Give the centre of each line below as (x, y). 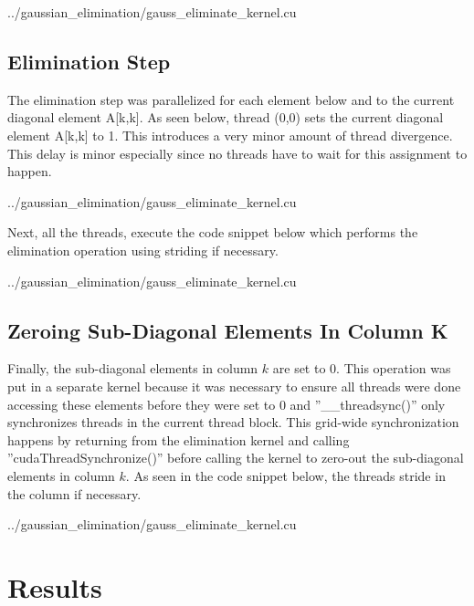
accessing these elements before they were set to (142, 404)
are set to (299, 368)
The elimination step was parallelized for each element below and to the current (231, 99)
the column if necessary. (74, 493)
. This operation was (394, 368)
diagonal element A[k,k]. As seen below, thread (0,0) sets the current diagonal (226, 117)
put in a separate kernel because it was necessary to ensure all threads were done (234, 386)
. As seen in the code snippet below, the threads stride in (285, 475)
